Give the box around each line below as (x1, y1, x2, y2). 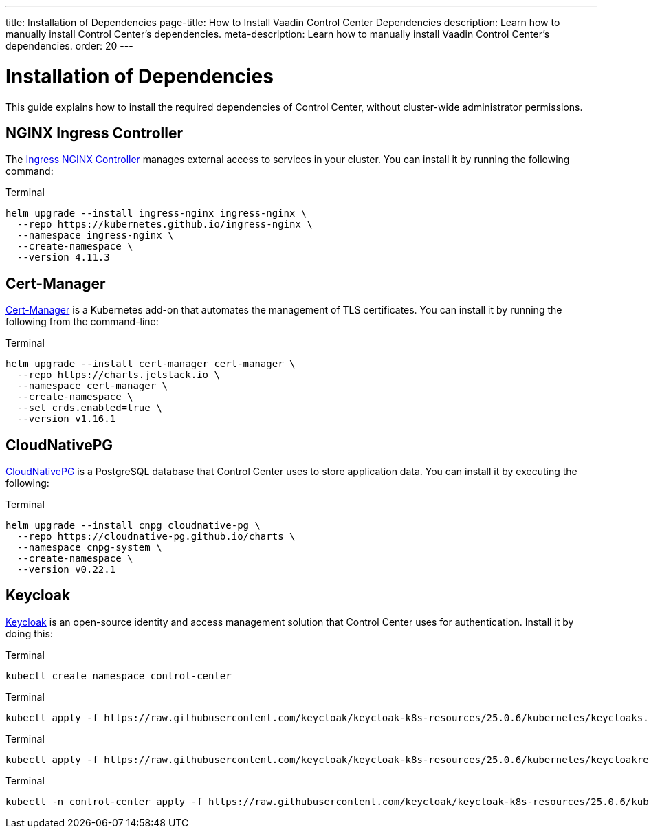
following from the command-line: (5, 316, 159, 328)
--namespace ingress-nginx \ (16, 230, 174, 241)
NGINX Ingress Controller (5, 124, 183, 142)
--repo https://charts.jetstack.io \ (16, 369, 220, 381)
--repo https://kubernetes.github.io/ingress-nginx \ (16, 219, 313, 230)
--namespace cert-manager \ (16, 380, 168, 392)
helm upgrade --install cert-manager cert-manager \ (5, 358, 296, 370)
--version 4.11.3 (16, 252, 110, 263)
